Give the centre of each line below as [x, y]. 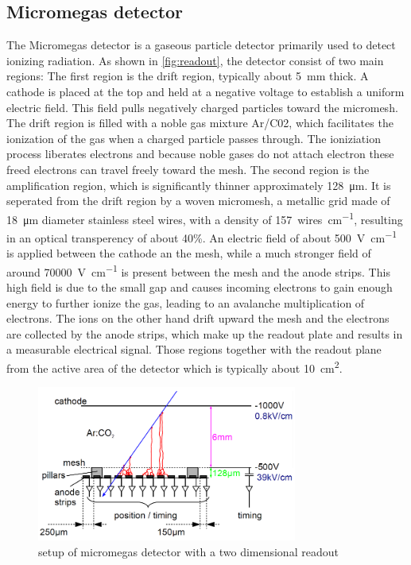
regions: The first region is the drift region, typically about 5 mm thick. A [188, 76]
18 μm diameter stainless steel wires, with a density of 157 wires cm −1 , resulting [205, 218]
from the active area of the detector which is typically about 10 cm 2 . [174, 367]
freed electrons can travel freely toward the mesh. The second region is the [188, 169]
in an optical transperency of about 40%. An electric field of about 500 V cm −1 [202, 236]
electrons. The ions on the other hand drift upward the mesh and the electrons [198, 318]
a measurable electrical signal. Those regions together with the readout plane [194, 349]
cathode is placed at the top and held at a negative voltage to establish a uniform [205, 91]
